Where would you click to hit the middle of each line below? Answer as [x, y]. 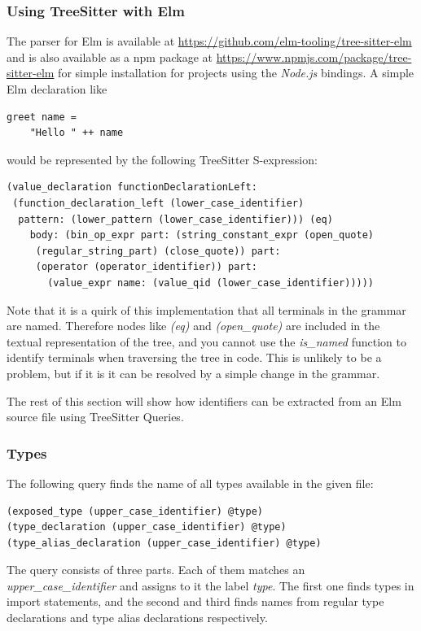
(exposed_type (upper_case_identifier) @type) [135, 511]
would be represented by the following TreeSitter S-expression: [162, 159]
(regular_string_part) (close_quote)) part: [158, 251]
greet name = [42, 117]
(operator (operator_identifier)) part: [146, 267]
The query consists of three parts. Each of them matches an [156, 570]
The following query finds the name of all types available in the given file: [190, 483]
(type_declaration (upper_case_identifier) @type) [147, 527]
